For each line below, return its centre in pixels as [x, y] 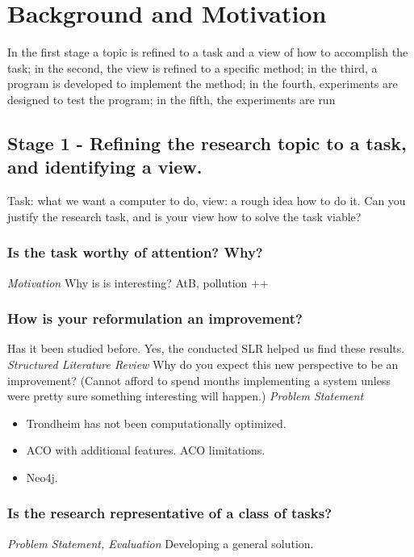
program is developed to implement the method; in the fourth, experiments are [203, 84]
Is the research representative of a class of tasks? [170, 513]
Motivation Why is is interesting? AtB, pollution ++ [138, 282]
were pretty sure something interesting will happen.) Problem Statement [186, 396]
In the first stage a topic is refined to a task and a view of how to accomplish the [208, 52]
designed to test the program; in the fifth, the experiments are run [171, 99]
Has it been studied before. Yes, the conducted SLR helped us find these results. [206, 348]
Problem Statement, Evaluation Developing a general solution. [161, 543]
